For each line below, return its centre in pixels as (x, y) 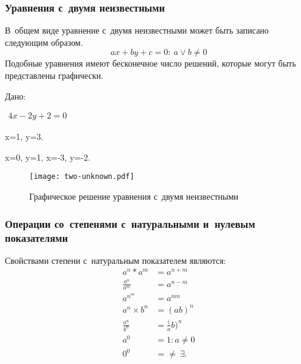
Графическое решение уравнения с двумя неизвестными (134, 196)
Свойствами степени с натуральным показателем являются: (115, 260)
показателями (37, 237)
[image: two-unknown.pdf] (82, 177)
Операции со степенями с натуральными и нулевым (130, 223)
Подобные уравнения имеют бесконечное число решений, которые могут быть (150, 63)
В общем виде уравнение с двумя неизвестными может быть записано (137, 30)
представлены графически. (54, 75)
